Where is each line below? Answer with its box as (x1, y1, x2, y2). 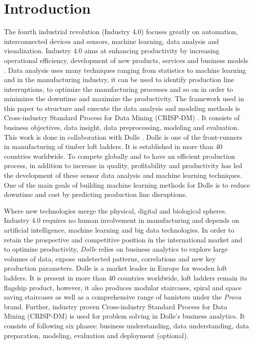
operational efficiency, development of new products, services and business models (4, 55, 248, 65)
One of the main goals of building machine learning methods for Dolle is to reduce (4, 179, 250, 190)
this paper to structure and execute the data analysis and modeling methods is (4, 103, 240, 113)
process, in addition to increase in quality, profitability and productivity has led (4, 160, 242, 171)
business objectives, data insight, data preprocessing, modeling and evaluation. (4, 122, 239, 132)
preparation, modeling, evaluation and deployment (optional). (4, 330, 189, 340)
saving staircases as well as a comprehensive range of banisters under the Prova (4, 292, 241, 302)
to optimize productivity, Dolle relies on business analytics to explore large (4, 244, 228, 254)
